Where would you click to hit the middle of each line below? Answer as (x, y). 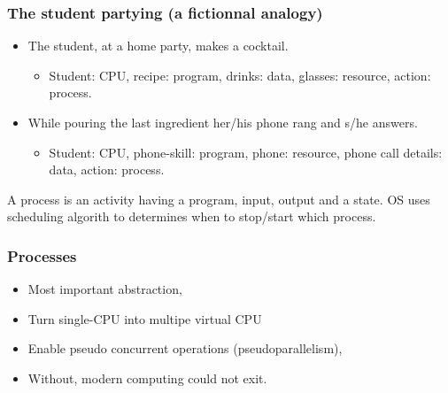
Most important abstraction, (105, 289)
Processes (42, 255)
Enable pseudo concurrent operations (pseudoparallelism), (185, 348)
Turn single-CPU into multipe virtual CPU (145, 318)
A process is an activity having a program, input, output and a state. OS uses (219, 199)
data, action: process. (107, 170)
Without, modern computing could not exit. (147, 378)
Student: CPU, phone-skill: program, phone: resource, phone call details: (246, 152)
